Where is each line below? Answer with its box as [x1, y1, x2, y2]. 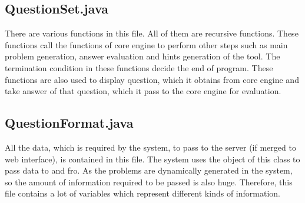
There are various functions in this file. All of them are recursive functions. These [5, 27, 299, 39]
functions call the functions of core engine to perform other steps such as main [5, 38, 288, 51]
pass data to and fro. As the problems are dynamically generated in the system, [5, 164, 293, 177]
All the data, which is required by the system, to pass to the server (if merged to [5, 141, 296, 153]
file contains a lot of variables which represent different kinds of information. [5, 187, 280, 199]
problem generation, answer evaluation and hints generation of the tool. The [5, 50, 280, 62]
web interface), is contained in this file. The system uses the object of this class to [5, 152, 300, 165]
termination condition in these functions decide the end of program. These [5, 61, 273, 74]
